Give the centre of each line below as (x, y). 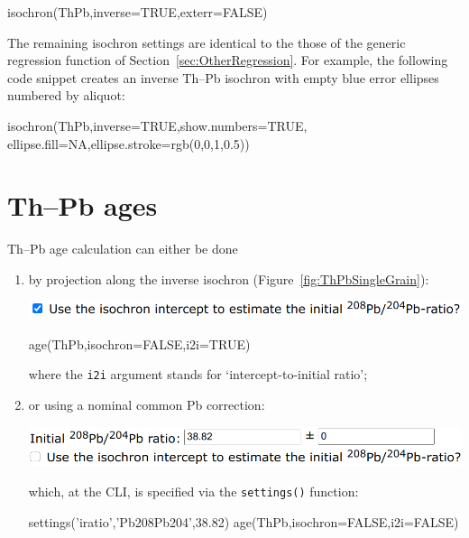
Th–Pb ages (83, 205)
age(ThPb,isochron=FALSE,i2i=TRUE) (139, 343)
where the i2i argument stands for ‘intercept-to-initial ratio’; (198, 374)
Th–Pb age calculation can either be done (123, 249)
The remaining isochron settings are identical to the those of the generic (207, 42)
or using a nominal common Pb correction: (147, 405)
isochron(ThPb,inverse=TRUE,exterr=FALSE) (138, 12)
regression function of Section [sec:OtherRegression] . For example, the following (228, 60)
